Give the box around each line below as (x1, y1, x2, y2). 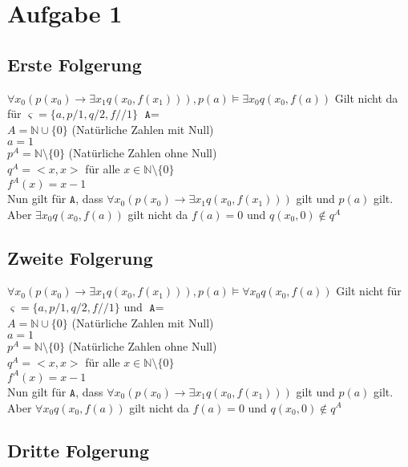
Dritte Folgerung (7, 438, 150, 463)
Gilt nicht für (336, 282, 402, 299)
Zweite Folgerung (7, 245, 153, 270)
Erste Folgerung (7, 51, 142, 76)
